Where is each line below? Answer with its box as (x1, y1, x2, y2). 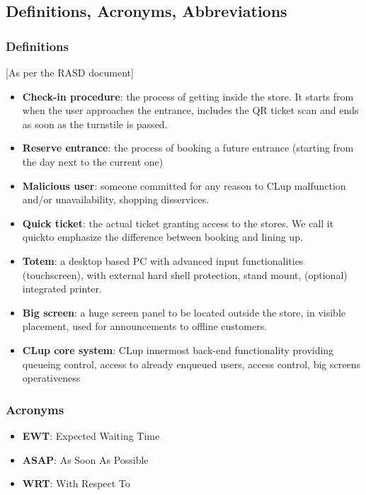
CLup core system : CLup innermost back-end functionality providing (22, 342, 334, 357)
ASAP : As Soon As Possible (22, 452, 149, 467)
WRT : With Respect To (22, 476, 130, 491)
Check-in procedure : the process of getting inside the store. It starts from (22, 89, 354, 103)
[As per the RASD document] (6, 65, 134, 79)
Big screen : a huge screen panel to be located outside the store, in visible (22, 305, 346, 319)
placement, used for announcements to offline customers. (22, 319, 268, 334)
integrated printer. (22, 281, 102, 296)
